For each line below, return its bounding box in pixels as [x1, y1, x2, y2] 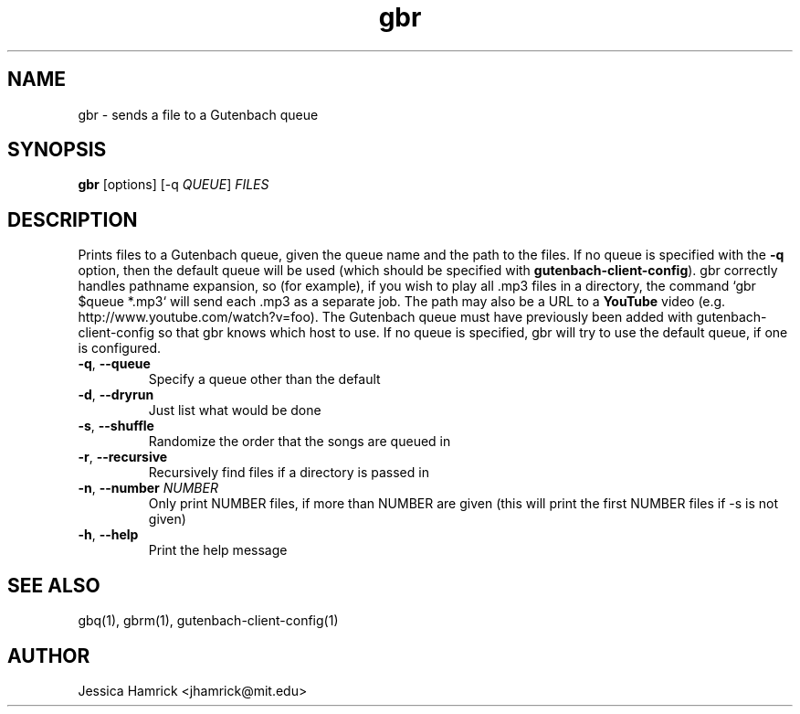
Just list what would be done [148, 402, 321, 419]
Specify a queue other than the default [148, 371, 381, 388]
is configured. [78, 340, 162, 357]
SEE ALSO [7, 573, 100, 597]
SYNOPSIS [7, 138, 107, 162]
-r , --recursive [78, 449, 168, 465]
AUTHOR [7, 644, 90, 667]
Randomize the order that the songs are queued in [148, 433, 451, 450]
